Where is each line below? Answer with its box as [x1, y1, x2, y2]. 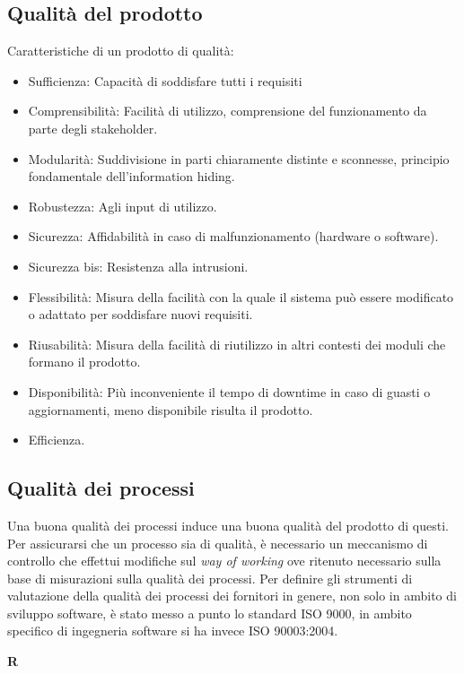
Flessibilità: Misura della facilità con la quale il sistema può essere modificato [28, 287, 454, 306]
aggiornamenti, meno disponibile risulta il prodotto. [28, 400, 313, 419]
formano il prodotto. [28, 352, 141, 371]
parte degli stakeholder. [28, 118, 158, 137]
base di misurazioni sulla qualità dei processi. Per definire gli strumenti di [7, 568, 413, 587]
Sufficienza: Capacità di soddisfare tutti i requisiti [28, 71, 302, 90]
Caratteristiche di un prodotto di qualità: [7, 41, 234, 60]
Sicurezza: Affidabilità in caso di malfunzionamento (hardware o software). [28, 227, 439, 246]
